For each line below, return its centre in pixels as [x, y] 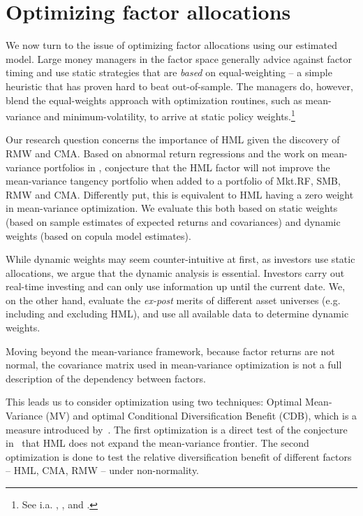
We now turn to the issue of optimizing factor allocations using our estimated [171, 45]
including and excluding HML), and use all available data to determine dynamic [177, 314]
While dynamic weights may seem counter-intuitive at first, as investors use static [180, 259]
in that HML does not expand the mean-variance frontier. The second [157, 443]
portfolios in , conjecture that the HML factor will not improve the [187, 167]
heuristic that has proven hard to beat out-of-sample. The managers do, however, [179, 86]
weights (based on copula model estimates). [98, 235]
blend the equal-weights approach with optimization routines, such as [154, 100]
